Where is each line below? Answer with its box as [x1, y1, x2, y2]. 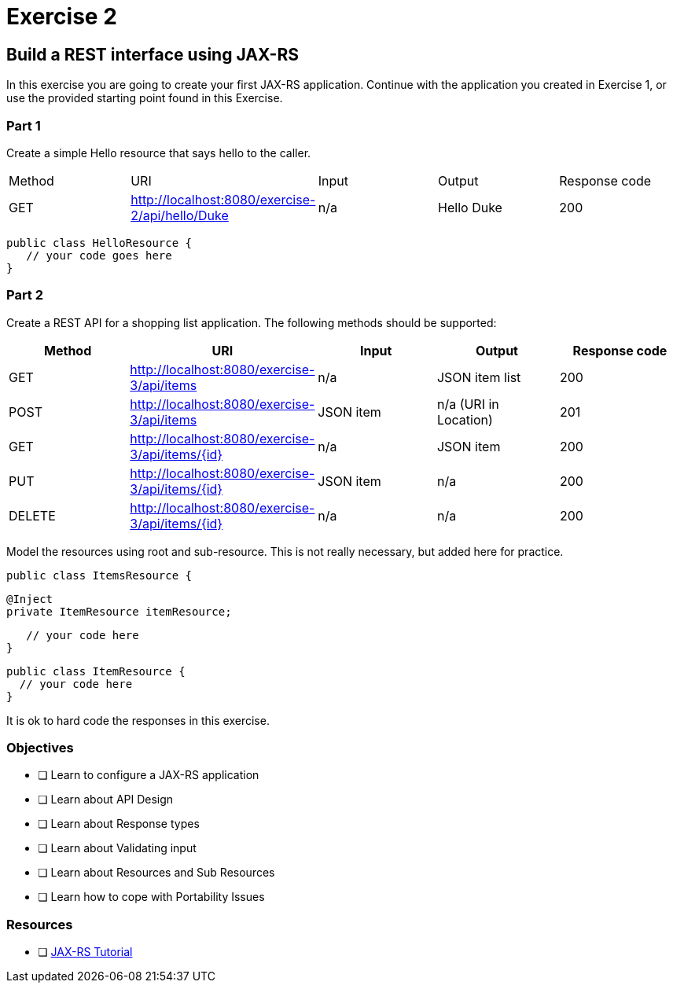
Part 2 [6, 287, 44, 303]
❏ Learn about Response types [38, 817, 200, 831]
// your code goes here [26, 248, 172, 262]
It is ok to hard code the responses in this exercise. [6, 713, 270, 727]
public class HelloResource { [6, 236, 193, 249]
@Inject [6, 592, 53, 605]
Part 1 [6, 117, 41, 134]
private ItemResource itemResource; [6, 605, 232, 618]
